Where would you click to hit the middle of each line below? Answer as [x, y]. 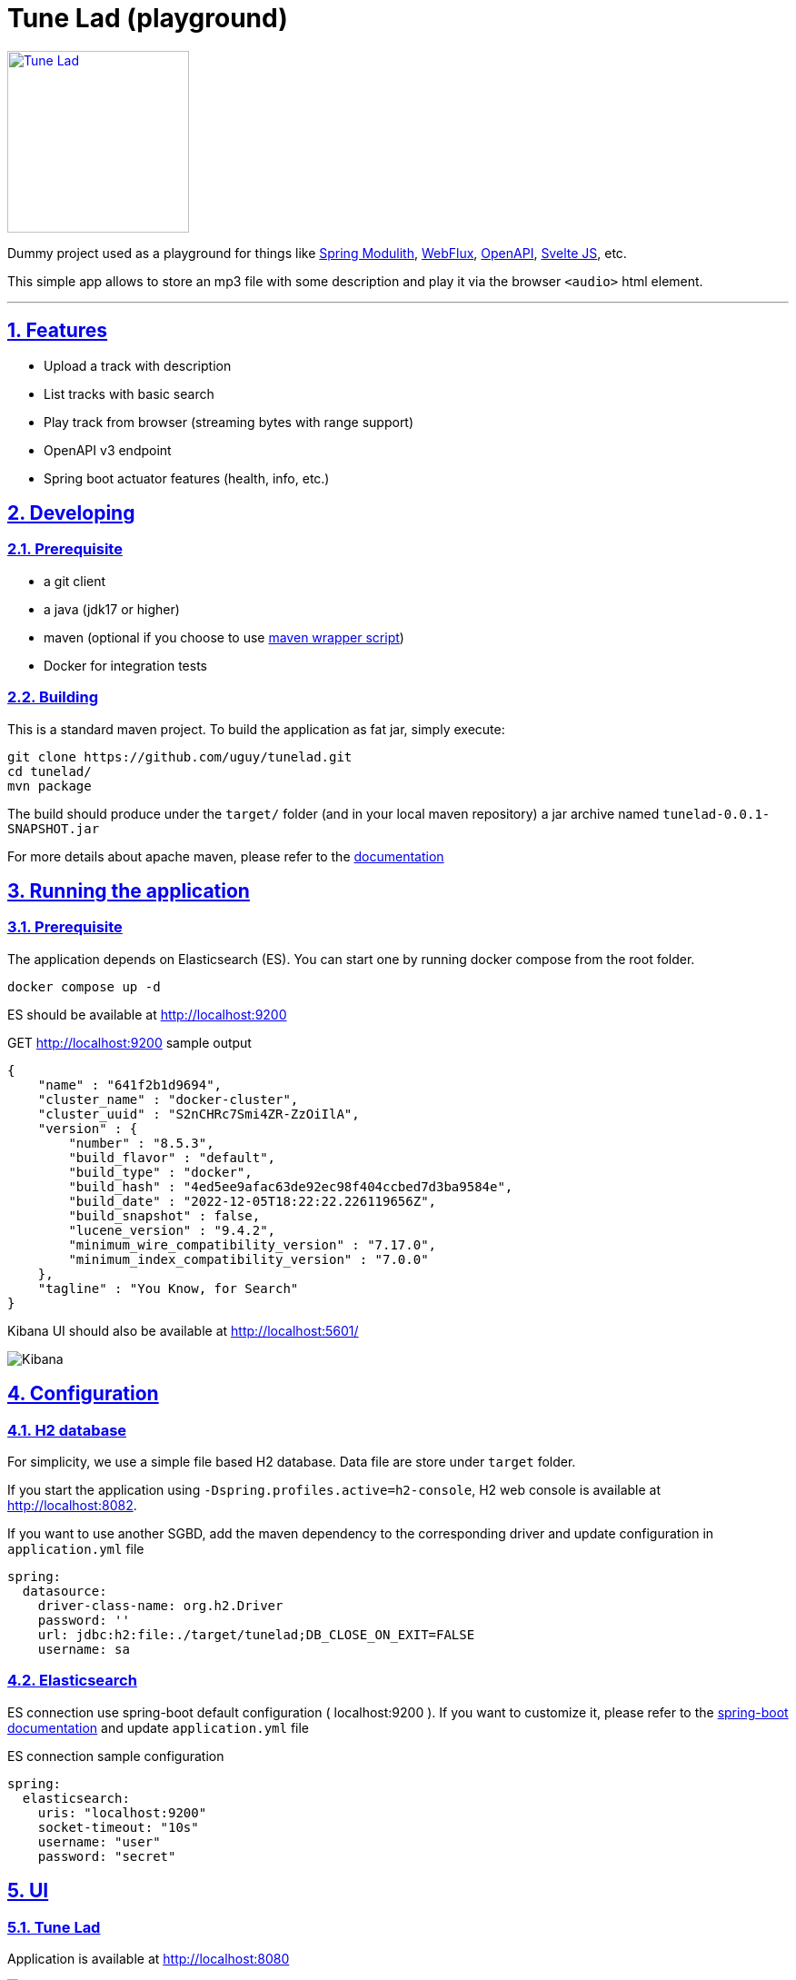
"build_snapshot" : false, [164, 1215]
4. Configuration [83, 1394]
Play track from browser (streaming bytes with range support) [229, 422]
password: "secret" [107, 1856]
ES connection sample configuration [116, 1756]
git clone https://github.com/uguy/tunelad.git [180, 756]
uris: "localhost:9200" [122, 1812]
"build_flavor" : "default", [172, 1157]
